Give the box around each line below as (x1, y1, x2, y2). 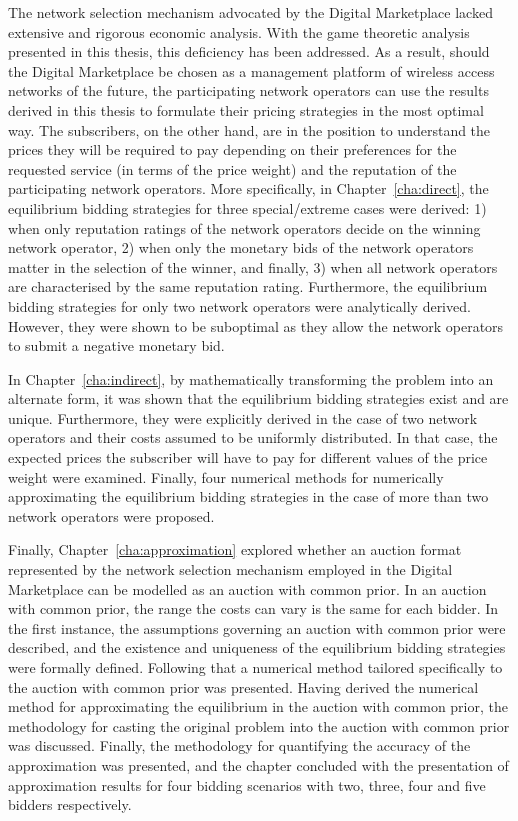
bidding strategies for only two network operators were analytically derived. (8, 295, 471, 316)
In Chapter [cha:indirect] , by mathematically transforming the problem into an (8, 368, 494, 389)
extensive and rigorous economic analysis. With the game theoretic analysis (8, 21, 470, 42)
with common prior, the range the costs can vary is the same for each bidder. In (8, 598, 499, 619)
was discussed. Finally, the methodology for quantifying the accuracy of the (8, 735, 471, 756)
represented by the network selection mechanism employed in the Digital (8, 559, 453, 580)
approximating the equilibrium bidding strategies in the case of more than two (8, 486, 489, 507)
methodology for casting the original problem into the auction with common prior (8, 715, 510, 736)
